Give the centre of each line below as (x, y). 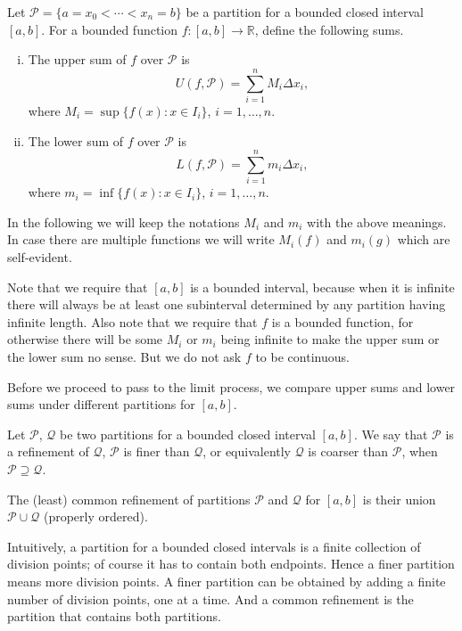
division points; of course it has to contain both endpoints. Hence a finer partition (231, 564)
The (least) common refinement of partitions (129, 499)
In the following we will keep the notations (124, 221)
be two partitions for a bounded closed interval (188, 434)
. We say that (391, 434)
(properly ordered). (95, 516)
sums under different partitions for (101, 404)
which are (424, 239)
